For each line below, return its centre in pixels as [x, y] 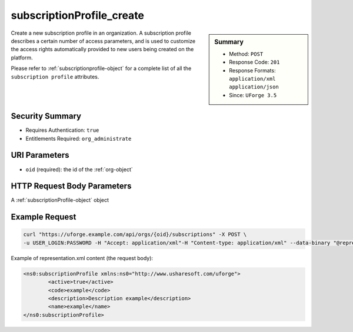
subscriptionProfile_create [77, 15]
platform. [22, 57]
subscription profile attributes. [55, 77]
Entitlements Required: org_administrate [79, 138]
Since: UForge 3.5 [253, 95]
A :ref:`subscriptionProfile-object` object [60, 200]
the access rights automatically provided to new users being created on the [102, 49]
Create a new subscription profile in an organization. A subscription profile [101, 33]
